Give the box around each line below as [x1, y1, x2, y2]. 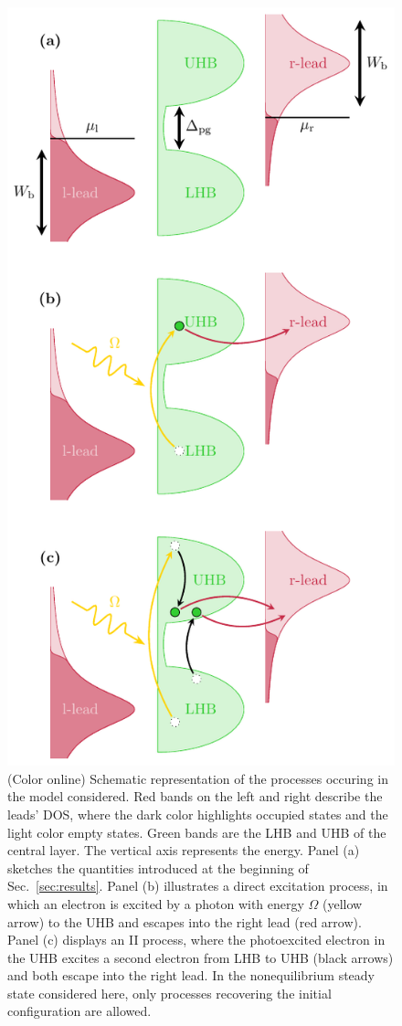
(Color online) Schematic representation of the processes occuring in [7, 768, 388, 788]
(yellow [323, 894, 363, 913]
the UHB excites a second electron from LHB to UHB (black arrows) [7, 947, 394, 967]
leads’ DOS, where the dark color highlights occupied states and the [7, 804, 388, 823]
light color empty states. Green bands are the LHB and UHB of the [7, 822, 386, 841]
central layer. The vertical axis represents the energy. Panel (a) [7, 841, 360, 860]
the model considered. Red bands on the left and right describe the [7, 787, 383, 806]
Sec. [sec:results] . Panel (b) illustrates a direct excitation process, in [7, 876, 388, 895]
